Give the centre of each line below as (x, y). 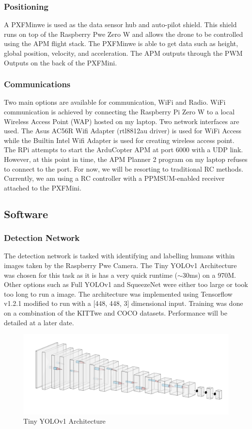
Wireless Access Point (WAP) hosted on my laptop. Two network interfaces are (122, 121)
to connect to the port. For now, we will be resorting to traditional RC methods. (124, 168)
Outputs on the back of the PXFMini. (61, 62)
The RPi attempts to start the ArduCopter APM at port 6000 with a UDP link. (124, 150)
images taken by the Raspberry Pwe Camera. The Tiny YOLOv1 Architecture (120, 265)
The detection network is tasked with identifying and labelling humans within (119, 256)
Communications (37, 84)
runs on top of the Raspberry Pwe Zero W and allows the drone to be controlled (124, 34)
